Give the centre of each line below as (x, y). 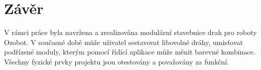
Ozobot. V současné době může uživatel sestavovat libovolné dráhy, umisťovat (123, 42)
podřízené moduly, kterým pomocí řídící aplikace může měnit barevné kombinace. (130, 52)
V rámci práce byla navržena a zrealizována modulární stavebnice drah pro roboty (130, 32)
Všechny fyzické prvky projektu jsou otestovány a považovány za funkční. (116, 61)
